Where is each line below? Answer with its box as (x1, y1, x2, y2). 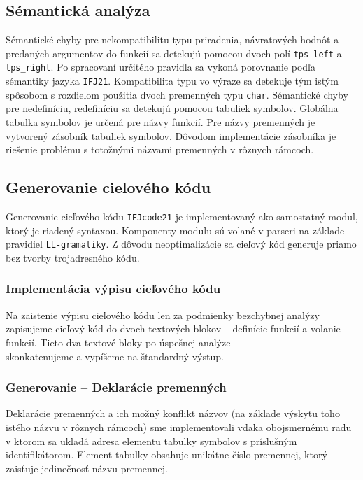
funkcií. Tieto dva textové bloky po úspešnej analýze (6, 334, 231, 349)
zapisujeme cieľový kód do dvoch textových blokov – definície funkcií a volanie (6, 321, 341, 336)
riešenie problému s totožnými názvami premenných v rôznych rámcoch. (6, 142, 314, 157)
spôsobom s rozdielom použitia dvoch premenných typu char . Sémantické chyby (6, 87, 348, 101)
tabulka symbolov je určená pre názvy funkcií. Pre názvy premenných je (6, 115, 315, 129)
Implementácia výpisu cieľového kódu (6, 280, 221, 297)
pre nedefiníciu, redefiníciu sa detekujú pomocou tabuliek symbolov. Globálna (6, 101, 339, 115)
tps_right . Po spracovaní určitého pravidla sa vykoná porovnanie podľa (6, 59, 315, 74)
